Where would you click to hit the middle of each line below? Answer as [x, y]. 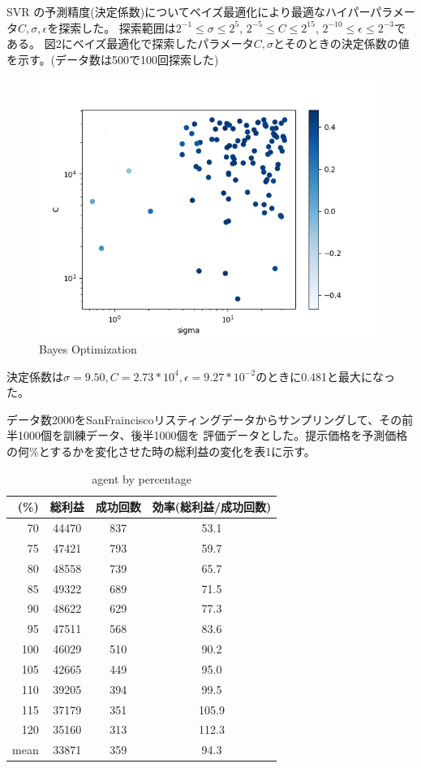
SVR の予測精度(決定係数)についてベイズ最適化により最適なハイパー [189, 11]
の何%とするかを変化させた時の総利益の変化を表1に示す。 [161, 451]
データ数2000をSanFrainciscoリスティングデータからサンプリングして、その [204, 419]
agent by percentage [142, 478]
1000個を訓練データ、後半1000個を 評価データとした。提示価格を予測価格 [213, 435]
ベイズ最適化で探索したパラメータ [163, 43]
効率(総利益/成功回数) [212, 507]
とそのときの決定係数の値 [342, 43]
